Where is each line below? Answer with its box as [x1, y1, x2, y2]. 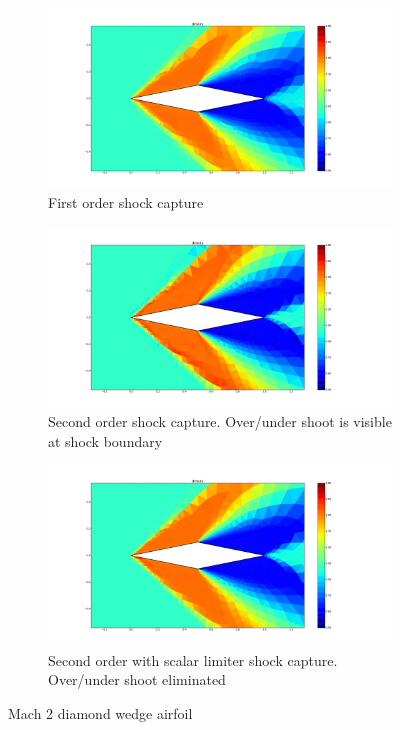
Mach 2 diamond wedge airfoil [8, 702, 193, 723]
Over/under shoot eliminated [48, 669, 226, 690]
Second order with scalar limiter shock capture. [48, 649, 338, 670]
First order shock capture [48, 192, 204, 213]
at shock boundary [48, 430, 163, 451]
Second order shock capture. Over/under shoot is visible [48, 411, 392, 432]
